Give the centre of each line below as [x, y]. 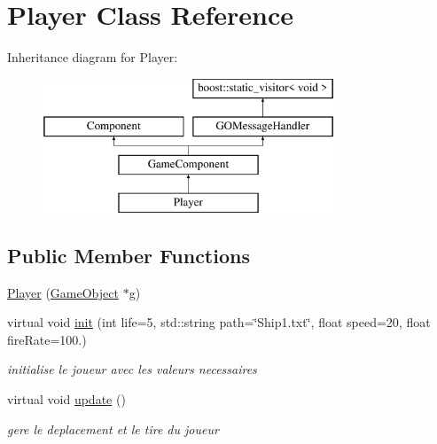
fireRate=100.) [47, 339]
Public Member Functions [129, 255]
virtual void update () [66, 399]
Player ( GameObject [63, 292]
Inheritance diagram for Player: [93, 57]
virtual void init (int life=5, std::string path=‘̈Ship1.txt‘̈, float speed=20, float [219, 322]
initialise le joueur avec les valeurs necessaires [132, 369]
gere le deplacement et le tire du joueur [113, 428]
